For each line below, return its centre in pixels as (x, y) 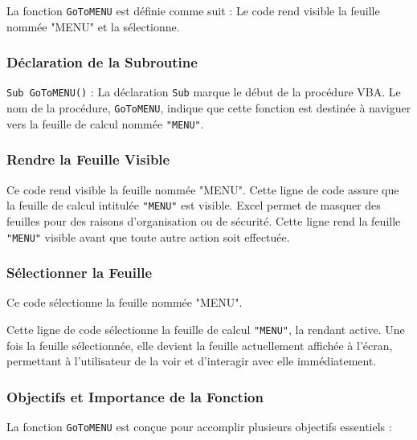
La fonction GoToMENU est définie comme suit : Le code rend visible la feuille (193, 10)
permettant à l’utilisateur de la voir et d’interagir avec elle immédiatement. (192, 361)
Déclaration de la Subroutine (102, 62)
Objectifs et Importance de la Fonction (135, 396)
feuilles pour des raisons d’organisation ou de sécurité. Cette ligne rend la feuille (204, 220)
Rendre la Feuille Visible (88, 159)
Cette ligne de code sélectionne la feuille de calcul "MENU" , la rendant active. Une (206, 329)
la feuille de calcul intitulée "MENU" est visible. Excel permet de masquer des (194, 205)
